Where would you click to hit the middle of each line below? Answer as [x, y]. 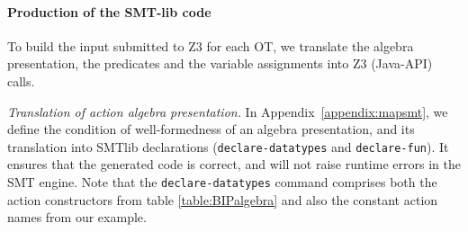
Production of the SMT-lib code [109, 11]
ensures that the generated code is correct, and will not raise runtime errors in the [234, 164]
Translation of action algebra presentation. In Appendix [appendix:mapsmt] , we [228, 111]
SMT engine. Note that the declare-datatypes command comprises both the [222, 182]
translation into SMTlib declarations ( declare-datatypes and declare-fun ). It [228, 146]
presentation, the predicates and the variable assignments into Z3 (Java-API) [220, 63]
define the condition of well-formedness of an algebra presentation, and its [211, 129]
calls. [21, 80]
